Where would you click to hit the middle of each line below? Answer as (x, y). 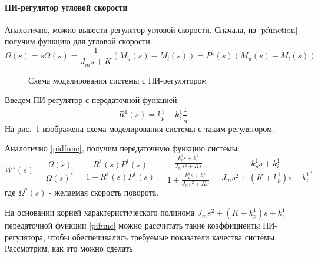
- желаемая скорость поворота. (104, 192)
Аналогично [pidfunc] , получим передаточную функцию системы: (122, 148)
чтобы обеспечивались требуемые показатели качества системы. (163, 236)
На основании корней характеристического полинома (100, 212)
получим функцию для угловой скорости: (79, 41)
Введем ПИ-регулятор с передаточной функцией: (92, 100)
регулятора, (25, 236)
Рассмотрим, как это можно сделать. (70, 248)
